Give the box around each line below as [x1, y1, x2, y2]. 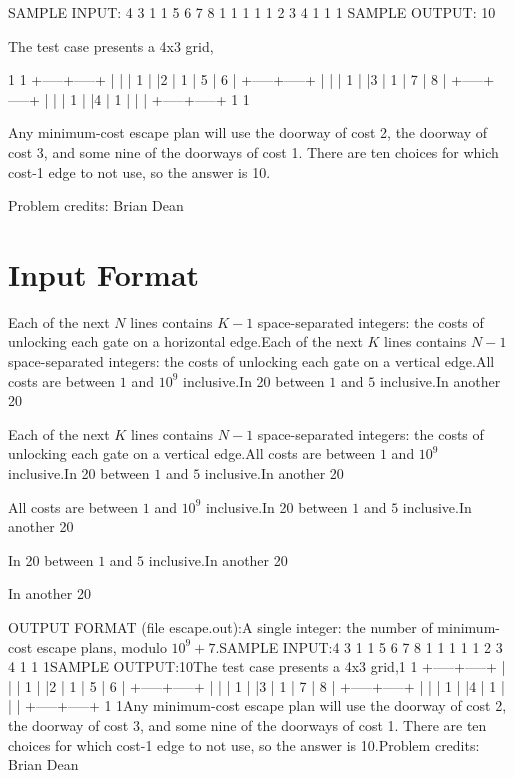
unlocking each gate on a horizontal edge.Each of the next [8, 331, 363, 352]
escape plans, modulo [36, 636, 167, 657]
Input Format [8, 253, 200, 294]
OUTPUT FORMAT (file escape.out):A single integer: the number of [8, 617, 433, 637]
